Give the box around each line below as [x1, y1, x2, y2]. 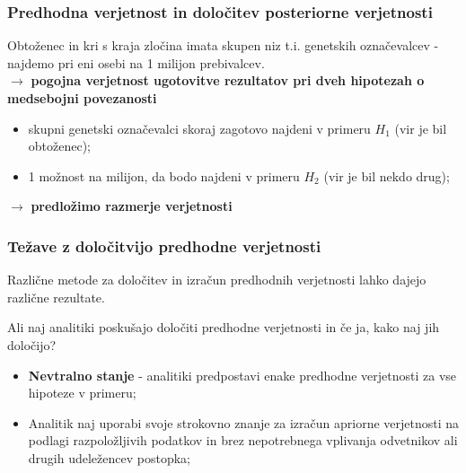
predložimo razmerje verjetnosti [31, 197, 233, 215]
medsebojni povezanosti [7, 89, 157, 107]
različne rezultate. [7, 287, 105, 306]
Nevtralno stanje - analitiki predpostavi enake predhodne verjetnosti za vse [28, 365, 457, 384]
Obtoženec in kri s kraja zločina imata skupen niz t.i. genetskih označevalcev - [7, 36, 439, 55]
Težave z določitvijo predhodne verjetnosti [7, 234, 321, 257]
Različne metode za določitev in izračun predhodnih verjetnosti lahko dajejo [7, 270, 426, 289]
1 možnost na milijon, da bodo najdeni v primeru [28, 166, 300, 185]
